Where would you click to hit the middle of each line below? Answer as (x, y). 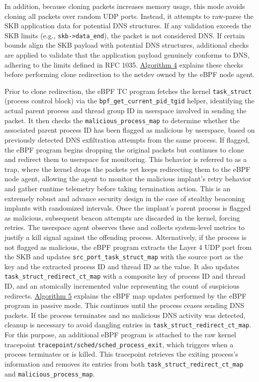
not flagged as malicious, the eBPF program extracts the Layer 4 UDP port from (128, 247)
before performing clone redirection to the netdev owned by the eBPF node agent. (130, 74)
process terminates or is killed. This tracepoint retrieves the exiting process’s (121, 354)
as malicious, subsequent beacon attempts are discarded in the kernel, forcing (122, 217)
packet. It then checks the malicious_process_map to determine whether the (122, 120)
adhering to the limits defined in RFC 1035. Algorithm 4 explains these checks (124, 64)
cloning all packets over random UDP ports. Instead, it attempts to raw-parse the (129, 16)
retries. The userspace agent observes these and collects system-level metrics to (125, 227)
